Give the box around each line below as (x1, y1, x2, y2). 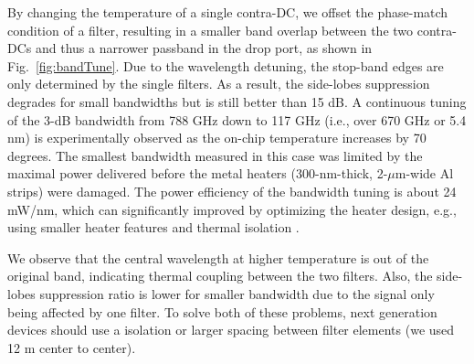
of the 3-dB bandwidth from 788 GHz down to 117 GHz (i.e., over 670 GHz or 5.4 (7, 110, 467, 129)
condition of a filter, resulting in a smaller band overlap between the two (7, 20, 414, 39)
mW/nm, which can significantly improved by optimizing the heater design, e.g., (7, 199, 457, 219)
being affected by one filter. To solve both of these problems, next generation (7, 302, 437, 321)
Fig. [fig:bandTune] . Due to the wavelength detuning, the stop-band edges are (7, 56, 444, 75)
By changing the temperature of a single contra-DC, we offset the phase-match (7, 3, 448, 21)
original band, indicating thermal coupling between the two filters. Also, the (7, 266, 433, 285)
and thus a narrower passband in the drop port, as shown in (35, 38, 373, 58)
